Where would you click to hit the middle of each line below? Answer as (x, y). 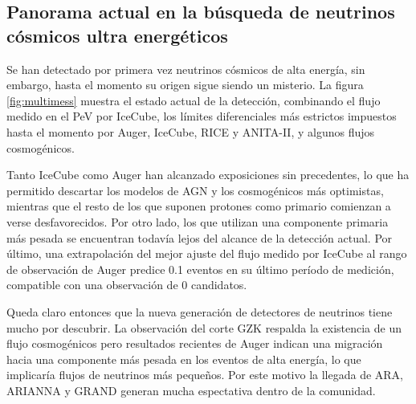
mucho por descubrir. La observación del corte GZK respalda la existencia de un (204, 327)
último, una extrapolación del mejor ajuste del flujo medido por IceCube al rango (207, 253)
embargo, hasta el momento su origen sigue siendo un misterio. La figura (185, 85)
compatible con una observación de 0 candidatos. (127, 285)
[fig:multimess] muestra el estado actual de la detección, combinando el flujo (194, 100)
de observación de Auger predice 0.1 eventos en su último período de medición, (200, 269)
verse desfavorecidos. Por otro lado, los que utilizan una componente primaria (198, 221)
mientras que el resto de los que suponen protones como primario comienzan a (199, 206)
